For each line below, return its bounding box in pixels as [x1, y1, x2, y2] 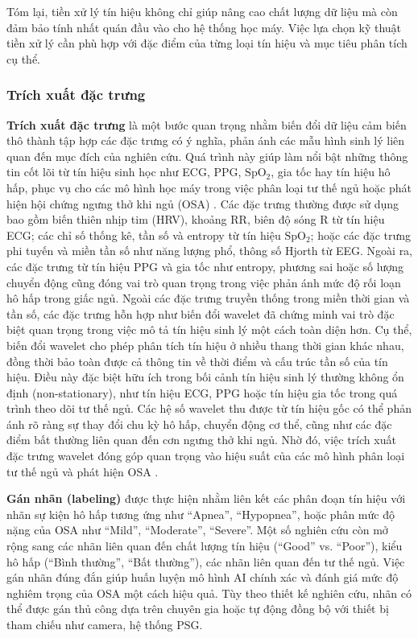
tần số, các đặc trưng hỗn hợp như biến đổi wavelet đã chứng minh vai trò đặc [6, 305, 395, 322]
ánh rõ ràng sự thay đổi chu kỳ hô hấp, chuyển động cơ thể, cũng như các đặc [6, 415, 392, 432]
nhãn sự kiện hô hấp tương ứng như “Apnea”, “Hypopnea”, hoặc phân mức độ [6, 505, 395, 522]
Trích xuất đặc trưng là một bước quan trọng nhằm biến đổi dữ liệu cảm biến [6, 116, 407, 133]
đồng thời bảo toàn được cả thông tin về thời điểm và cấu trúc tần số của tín [6, 352, 388, 369]
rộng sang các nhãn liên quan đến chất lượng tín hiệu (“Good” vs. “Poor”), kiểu [6, 537, 403, 554]
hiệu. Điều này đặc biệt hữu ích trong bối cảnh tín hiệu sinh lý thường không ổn [6, 368, 404, 385]
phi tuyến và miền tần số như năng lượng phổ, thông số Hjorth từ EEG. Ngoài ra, [6, 242, 413, 259]
